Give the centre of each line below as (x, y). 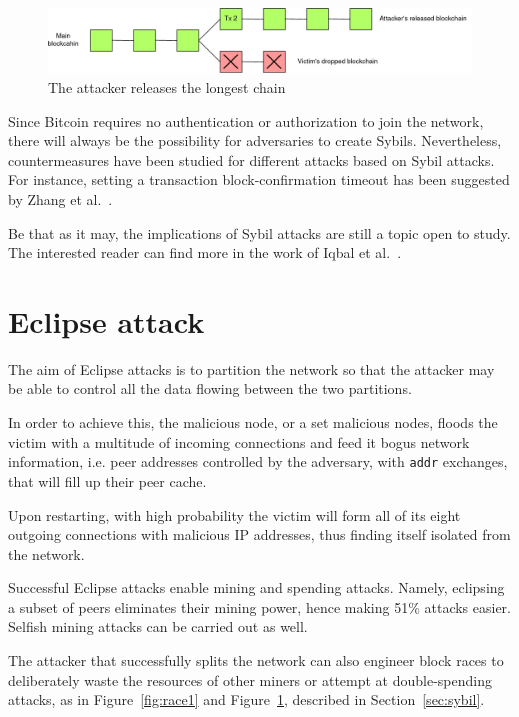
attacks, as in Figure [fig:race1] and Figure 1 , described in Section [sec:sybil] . (246, 699)
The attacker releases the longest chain (167, 87)
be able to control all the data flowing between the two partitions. (210, 388)
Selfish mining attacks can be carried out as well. (158, 626)
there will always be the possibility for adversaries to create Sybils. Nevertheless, (255, 140)
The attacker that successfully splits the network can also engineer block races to (256, 660)
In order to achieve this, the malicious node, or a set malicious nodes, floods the (253, 422)
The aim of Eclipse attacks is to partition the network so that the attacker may (251, 368)
